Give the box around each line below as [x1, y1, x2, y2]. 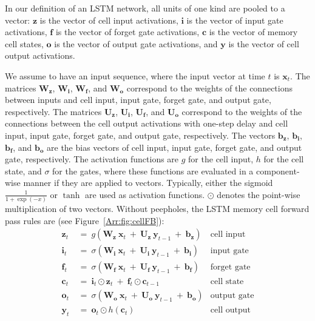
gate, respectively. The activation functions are [5, 153, 179, 165]
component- [256, 164, 300, 177]
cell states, [5, 37, 44, 50]
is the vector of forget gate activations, [55, 25, 200, 38]
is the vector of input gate [186, 13, 283, 26]
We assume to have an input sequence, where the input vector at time [5, 69, 265, 82]
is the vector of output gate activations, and [54, 37, 218, 50]
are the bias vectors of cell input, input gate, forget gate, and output [47, 141, 302, 153]
